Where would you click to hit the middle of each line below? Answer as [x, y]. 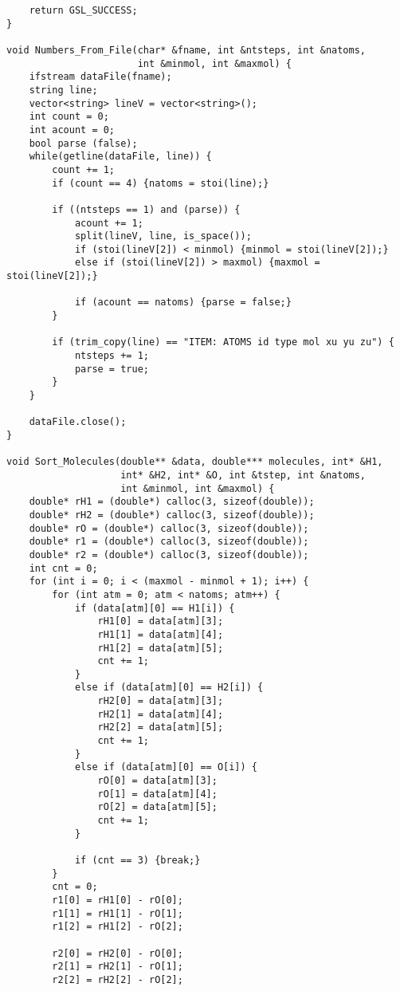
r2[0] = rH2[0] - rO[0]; [118, 953]
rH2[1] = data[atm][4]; [161, 714]
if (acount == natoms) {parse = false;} [183, 303]
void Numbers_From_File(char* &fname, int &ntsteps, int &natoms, [186, 50]
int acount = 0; [72, 130]
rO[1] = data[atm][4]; [157, 794]
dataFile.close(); [78, 422]
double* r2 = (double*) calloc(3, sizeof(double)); [169, 554]
